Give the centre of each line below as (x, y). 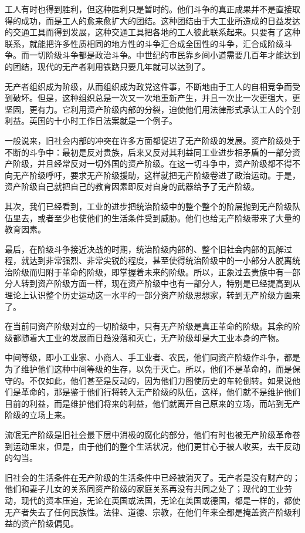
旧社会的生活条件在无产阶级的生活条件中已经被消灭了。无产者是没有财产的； (152, 477)
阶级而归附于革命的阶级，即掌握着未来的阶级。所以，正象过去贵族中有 (148, 271)
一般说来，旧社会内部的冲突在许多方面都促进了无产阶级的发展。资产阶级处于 (152, 140)
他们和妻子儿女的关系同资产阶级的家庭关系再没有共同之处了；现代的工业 (144, 489)
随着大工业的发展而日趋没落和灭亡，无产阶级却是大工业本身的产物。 (152, 337)
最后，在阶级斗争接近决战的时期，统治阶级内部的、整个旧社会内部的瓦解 (144, 249)
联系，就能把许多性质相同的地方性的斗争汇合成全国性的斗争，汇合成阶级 (144, 43)
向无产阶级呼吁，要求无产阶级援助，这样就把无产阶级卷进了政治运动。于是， (152, 175)
